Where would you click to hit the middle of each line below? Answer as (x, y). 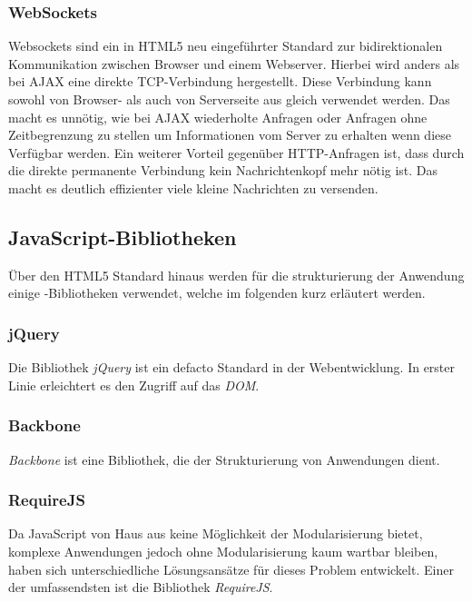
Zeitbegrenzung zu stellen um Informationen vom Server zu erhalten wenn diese (230, 135)
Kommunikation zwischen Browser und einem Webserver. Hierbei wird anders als (234, 63)
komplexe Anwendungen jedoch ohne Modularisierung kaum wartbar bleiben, (223, 551)
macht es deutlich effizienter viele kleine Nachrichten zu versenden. (193, 188)
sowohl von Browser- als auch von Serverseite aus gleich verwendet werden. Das (229, 99)
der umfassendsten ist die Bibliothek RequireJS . (141, 587)
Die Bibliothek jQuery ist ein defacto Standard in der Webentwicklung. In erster (232, 367)
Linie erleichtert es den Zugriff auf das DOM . (134, 385)
